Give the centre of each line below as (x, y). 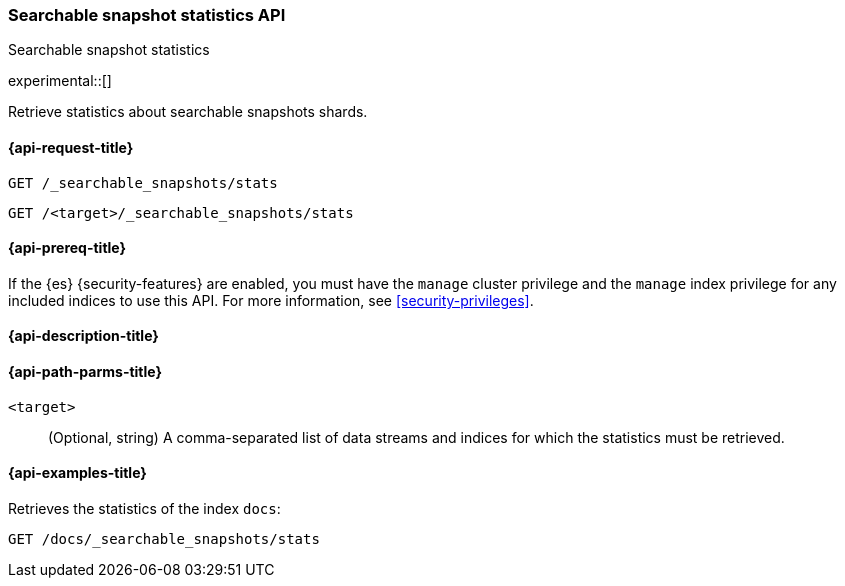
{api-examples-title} (77, 473)
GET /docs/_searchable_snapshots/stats (164, 538)
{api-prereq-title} (67, 248)
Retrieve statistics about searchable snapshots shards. (188, 112)
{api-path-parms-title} (85, 372)
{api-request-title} (71, 147)
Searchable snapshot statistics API (147, 15)
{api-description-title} (83, 336)
